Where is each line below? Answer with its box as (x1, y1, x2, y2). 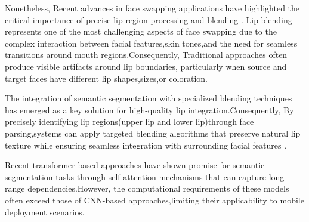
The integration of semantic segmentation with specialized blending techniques (5, 92, 292, 104)
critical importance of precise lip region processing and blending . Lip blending (5, 13, 292, 26)
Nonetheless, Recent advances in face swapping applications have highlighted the (5, 2, 300, 14)
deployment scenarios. (5, 205, 85, 218)
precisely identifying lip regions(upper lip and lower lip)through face (5, 115, 254, 128)
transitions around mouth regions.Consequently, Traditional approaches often (5, 48, 288, 61)
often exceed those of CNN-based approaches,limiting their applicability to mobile (5, 193, 304, 206)
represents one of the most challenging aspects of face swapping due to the (5, 25, 277, 38)
